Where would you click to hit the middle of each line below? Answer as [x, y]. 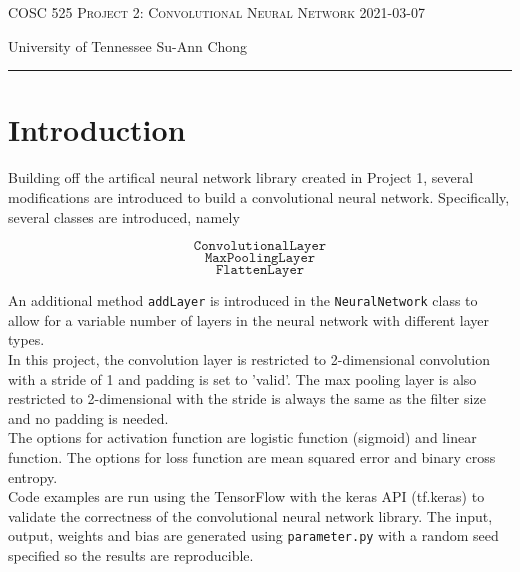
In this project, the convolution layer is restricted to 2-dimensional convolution [249, 358]
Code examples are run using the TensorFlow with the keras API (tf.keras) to [246, 496]
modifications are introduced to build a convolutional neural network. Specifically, [259, 196]
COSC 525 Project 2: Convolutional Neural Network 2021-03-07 [216, 12]
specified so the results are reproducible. [131, 554]
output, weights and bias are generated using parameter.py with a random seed [253, 535]
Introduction [97, 129]
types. [26, 339]
